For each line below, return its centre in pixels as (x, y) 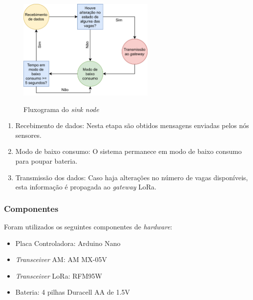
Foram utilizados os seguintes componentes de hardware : (88, 226)
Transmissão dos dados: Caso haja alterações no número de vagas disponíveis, (132, 177)
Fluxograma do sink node (61, 109)
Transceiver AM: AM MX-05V (61, 259)
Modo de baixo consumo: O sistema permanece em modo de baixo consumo (128, 151)
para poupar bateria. (46, 160)
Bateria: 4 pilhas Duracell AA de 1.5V (73, 292)
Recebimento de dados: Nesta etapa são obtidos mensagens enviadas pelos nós (132, 125)
